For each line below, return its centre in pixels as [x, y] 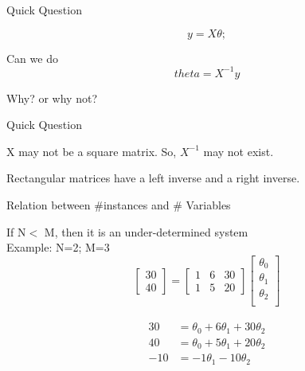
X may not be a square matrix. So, [92, 151]
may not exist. [239, 151]
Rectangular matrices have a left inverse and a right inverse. [153, 178]
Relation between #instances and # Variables [119, 205]
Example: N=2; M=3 [58, 247]
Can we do [32, 58]
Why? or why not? [52, 98]
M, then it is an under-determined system [146, 231]
